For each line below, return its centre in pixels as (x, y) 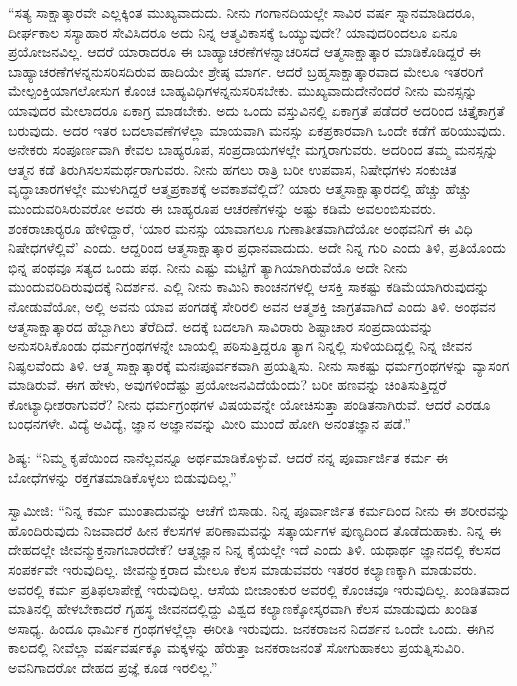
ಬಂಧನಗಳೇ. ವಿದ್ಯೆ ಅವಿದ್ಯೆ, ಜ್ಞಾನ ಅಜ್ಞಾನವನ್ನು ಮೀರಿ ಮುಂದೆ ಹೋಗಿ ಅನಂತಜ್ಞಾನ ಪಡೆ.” (209, 423)
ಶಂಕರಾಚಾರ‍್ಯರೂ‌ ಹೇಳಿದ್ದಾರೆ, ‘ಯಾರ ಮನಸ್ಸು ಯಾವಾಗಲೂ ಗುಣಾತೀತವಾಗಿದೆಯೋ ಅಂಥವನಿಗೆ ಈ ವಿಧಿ (240, 227)
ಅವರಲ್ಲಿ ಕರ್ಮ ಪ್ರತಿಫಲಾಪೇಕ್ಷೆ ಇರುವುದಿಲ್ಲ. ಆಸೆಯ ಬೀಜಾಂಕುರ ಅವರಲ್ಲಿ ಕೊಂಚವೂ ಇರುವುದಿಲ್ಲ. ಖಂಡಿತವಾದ (259, 588)
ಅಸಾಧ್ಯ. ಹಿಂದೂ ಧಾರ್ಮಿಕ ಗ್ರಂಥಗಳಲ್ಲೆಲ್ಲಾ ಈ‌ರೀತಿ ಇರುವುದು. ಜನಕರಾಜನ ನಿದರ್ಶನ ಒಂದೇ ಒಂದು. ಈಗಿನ (251, 627)
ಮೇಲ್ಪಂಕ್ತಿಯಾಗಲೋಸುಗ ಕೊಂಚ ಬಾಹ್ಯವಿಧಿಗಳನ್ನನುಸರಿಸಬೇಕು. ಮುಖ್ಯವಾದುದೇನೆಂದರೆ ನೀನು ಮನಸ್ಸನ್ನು (243, 90)
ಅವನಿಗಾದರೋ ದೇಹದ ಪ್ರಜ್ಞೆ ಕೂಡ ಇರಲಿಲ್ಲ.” (113, 667)
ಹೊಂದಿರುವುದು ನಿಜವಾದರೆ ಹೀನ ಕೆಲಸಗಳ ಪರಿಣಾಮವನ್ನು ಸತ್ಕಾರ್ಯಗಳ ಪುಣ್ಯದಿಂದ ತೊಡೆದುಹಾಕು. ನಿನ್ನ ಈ (255, 529)
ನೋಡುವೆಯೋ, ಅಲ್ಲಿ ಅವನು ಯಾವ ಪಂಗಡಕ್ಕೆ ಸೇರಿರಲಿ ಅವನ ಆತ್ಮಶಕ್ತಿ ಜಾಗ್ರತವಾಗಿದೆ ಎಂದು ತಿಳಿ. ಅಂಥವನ (252, 305)
